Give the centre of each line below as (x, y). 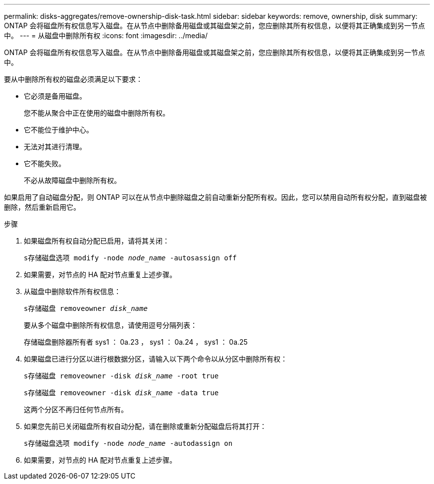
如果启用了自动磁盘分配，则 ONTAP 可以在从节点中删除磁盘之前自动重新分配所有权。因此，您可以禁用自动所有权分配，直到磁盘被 (216, 197)
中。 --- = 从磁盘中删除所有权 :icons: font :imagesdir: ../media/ (106, 35)
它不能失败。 (45, 163)
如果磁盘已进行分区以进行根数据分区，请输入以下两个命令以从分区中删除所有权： (156, 359)
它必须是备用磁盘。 (55, 96)
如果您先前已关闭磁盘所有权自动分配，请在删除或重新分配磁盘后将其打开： (145, 426)
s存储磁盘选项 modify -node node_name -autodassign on (128, 443)
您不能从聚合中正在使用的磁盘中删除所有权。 (97, 113)
